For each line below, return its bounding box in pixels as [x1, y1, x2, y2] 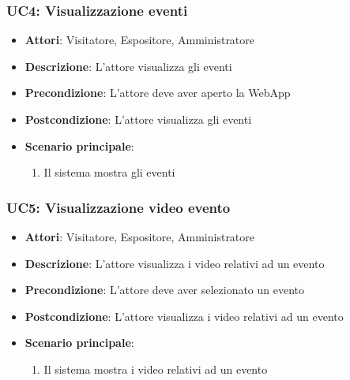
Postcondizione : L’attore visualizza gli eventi [24, 111, 252, 127]
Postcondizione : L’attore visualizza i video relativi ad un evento [24, 307, 344, 324]
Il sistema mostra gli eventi [43, 164, 175, 181]
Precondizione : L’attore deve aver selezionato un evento [24, 281, 305, 298]
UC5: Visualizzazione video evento [6, 197, 231, 217]
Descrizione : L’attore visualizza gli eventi [24, 58, 232, 74]
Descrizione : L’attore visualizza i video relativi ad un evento [24, 255, 325, 271]
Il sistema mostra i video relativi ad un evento [43, 360, 268, 377]
